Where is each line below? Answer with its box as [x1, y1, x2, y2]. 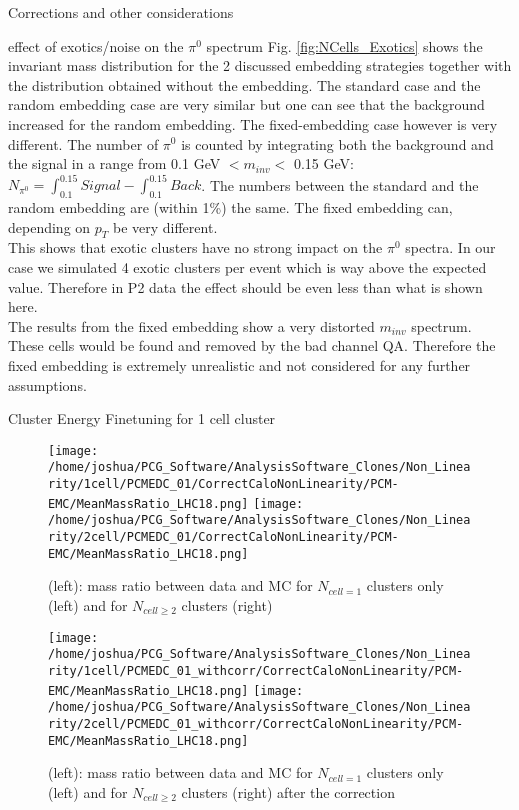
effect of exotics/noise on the [8, 35, 184, 56]
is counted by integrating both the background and [181, 133, 494, 154]
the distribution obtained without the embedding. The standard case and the [8, 74, 481, 95]
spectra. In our [405, 237, 496, 258]
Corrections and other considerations [8, 2, 234, 22]
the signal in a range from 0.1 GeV [8, 153, 221, 174]
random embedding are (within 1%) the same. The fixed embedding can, [8, 197, 453, 218]
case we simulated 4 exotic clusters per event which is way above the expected [8, 257, 487, 278]
